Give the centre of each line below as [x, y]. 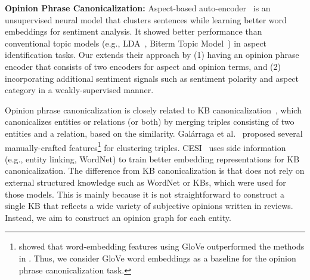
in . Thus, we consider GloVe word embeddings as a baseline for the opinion [157, 258]
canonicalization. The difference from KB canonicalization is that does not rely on [155, 170]
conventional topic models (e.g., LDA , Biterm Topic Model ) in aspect [136, 43]
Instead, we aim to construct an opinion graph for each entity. [118, 217]
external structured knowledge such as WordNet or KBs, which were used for [145, 182]
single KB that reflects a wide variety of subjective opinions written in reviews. [149, 206]
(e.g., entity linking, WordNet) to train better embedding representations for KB [152, 159]
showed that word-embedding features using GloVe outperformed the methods [162, 246]
